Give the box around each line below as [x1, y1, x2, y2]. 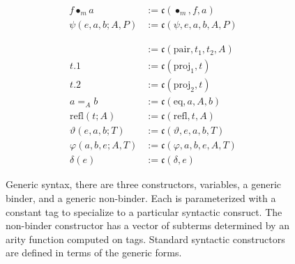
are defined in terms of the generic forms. [6, 245, 182, 260]
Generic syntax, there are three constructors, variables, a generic [6, 177, 282, 192]
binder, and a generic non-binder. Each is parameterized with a [6, 190, 276, 205]
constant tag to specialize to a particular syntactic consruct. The [6, 204, 282, 219]
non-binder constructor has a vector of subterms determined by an [6, 218, 289, 233]
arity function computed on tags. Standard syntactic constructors [6, 231, 285, 246]
